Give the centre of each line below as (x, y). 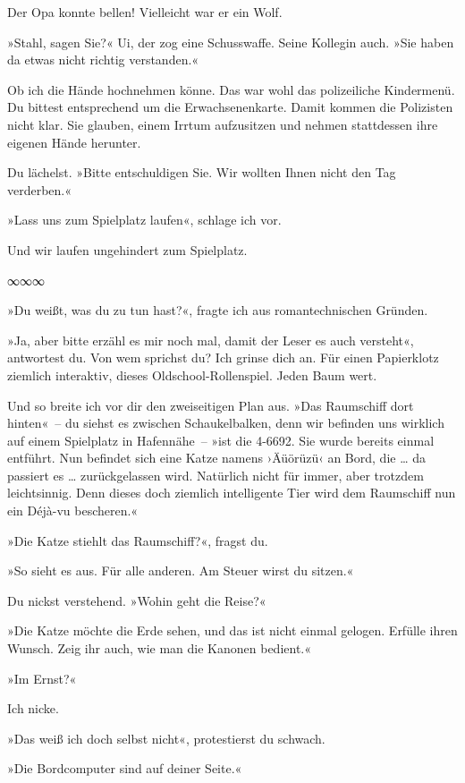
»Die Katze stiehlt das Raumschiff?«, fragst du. (138, 540)
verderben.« (40, 189)
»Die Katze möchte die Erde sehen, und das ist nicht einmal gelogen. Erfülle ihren (232, 630)
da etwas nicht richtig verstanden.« (103, 60)
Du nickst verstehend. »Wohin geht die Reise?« (137, 600)
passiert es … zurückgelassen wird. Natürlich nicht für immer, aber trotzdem (216, 475)
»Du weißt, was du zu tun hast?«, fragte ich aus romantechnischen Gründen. (218, 310)
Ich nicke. (33, 708)
